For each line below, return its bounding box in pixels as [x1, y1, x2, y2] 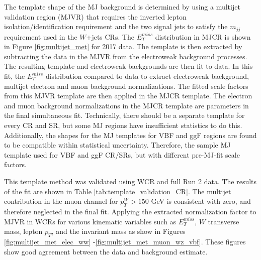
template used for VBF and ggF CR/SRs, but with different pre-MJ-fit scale [4, 149, 240, 160]
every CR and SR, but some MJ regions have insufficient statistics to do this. [4, 119, 242, 130]
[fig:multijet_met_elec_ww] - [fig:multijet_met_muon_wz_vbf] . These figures [4, 236, 246, 246]
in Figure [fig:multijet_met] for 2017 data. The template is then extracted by [4, 41, 242, 52]
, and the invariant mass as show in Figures [51, 226, 186, 236]
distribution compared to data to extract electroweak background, [45, 71, 249, 81]
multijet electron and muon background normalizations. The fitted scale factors [4, 80, 248, 91]
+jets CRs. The [86, 31, 135, 42]
